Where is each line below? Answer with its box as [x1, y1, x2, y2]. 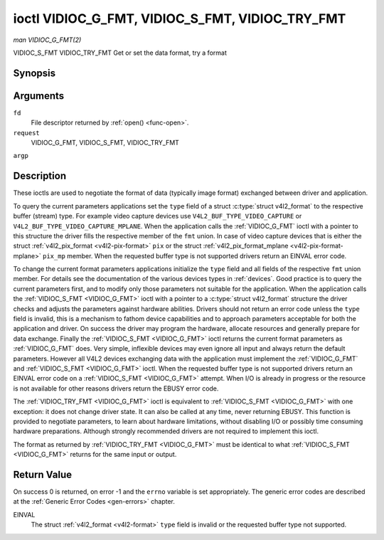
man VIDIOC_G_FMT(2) [13, 36, 82, 44]
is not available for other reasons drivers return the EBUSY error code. [13, 384, 219, 393]
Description [13, 170, 67, 182]
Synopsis [13, 67, 56, 79]
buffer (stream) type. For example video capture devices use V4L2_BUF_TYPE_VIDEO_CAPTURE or [13, 212, 302, 221]
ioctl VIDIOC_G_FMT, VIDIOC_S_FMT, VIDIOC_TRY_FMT [13, 11, 346, 26]
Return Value [13, 468, 73, 480]
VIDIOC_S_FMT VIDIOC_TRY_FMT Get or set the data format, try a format [13, 48, 227, 57]
